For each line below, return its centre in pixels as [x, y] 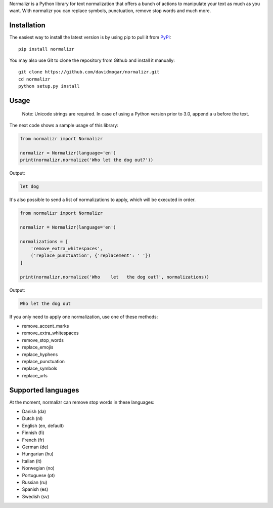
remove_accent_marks [45, 326]
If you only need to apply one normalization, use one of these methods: [84, 317]
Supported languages [44, 390]
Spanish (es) [35, 489]
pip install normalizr [47, 49]
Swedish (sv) [36, 496]
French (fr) [33, 440]
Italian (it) [32, 461]
